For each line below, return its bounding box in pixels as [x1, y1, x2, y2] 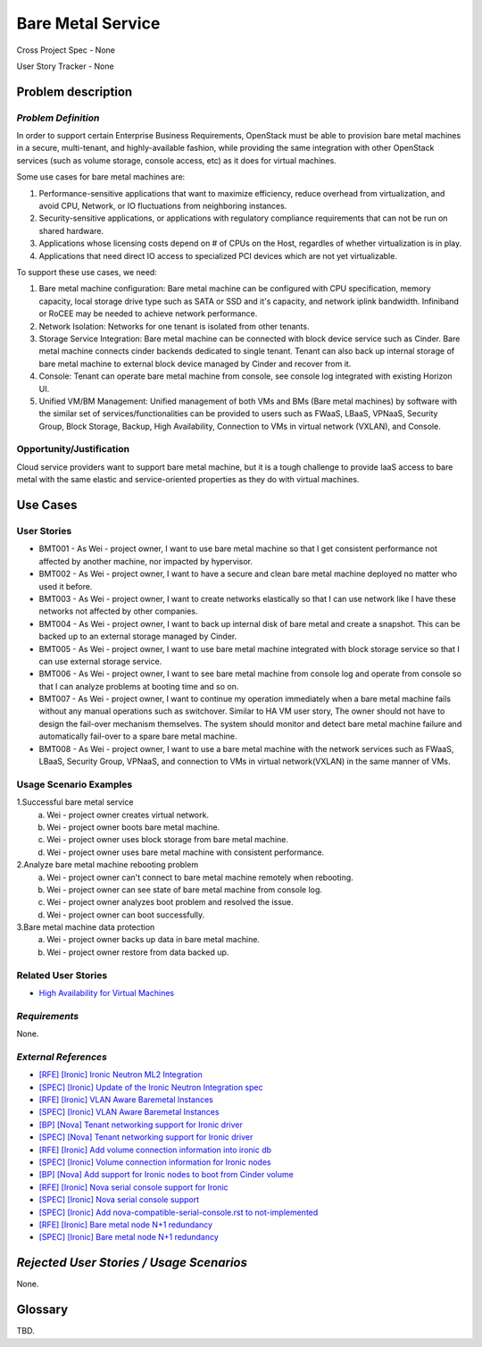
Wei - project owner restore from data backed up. [46, 947, 229, 958]
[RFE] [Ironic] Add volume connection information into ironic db [38, 1144, 272, 1155]
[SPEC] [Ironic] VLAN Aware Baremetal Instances [38, 1107, 220, 1117]
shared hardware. [38, 225, 104, 236]
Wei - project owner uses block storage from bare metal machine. [46, 834, 289, 845]
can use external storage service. [38, 656, 162, 666]
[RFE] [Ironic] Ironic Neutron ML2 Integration [38, 1069, 203, 1080]
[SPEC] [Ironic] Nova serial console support [38, 1194, 200, 1205]
